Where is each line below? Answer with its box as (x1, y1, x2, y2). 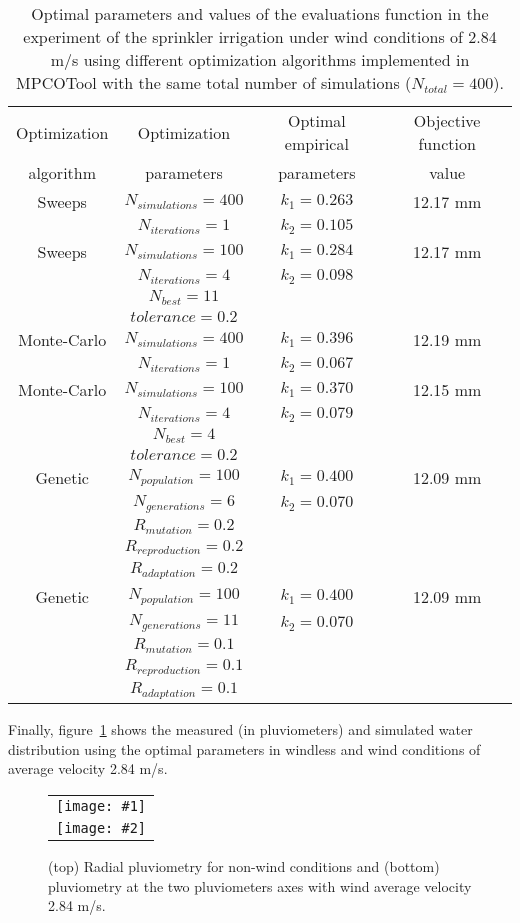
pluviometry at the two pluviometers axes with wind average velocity (48, 875, 472, 896)
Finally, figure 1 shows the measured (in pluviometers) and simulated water (8, 719, 473, 740)
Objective (413, 109, 481, 132)
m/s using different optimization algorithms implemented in (50, 48, 470, 71)
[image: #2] (56, 819, 147, 836)
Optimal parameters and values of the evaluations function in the (31, 2, 489, 25)
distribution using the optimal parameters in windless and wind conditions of (8, 738, 481, 759)
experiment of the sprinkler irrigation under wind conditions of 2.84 (23, 25, 497, 48)
